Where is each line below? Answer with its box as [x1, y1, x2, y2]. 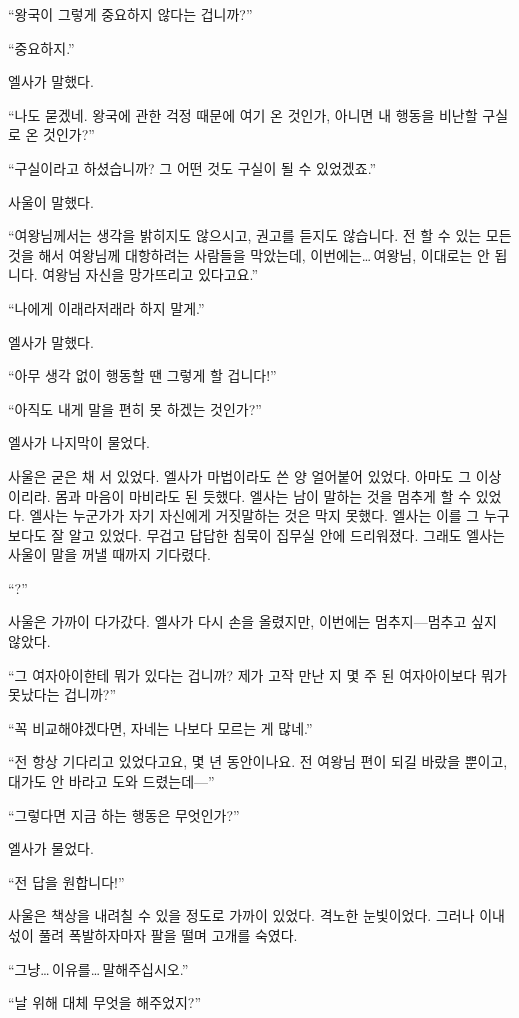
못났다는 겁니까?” [8, 684, 117, 705]
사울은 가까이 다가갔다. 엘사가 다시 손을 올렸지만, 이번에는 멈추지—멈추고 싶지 [8, 611, 497, 632]
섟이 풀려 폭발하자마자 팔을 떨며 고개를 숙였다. [8, 925, 298, 945]
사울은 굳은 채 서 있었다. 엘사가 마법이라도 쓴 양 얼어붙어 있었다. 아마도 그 [8, 465, 472, 486]
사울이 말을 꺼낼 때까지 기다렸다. [8, 544, 211, 565]
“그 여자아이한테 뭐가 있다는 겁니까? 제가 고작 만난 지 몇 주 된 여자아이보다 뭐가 [8, 664, 507, 685]
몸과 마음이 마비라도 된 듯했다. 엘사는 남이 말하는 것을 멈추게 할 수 [55, 485, 472, 506]
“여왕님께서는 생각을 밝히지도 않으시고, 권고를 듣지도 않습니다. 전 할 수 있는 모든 [8, 225, 512, 246]
